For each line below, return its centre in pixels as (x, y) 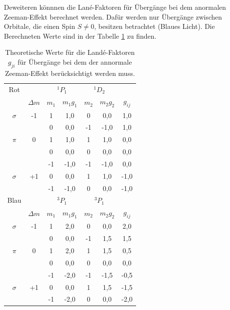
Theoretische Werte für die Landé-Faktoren (70, 52)
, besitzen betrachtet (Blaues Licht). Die (154, 26)
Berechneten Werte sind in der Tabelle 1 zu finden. (80, 36)
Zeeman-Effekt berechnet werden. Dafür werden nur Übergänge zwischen (113, 16)
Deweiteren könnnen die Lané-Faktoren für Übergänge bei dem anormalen (115, 7)
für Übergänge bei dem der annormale (75, 61)
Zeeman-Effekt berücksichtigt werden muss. (70, 73)
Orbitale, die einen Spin (40, 26)
